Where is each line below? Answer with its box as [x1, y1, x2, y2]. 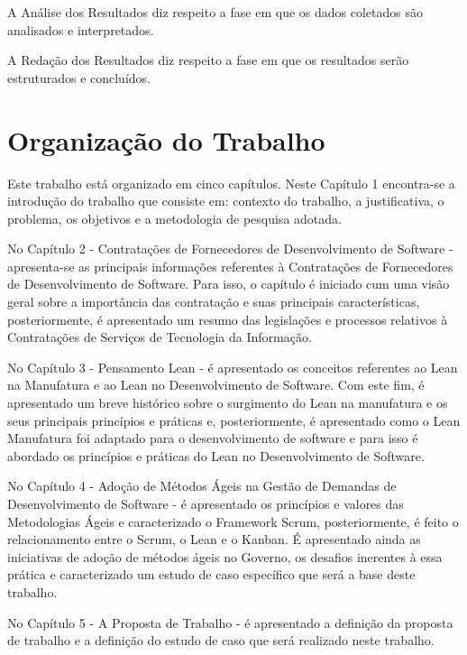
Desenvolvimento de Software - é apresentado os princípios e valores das [7, 494, 404, 512]
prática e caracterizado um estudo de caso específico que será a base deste [7, 565, 416, 584]
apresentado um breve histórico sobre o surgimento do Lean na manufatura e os [7, 393, 448, 412]
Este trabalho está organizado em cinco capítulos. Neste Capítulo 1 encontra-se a [7, 173, 455, 192]
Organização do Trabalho [7, 121, 325, 158]
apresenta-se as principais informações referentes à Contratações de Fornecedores [7, 256, 453, 275]
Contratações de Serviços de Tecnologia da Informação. [7, 327, 312, 346]
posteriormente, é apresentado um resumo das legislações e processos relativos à [7, 309, 448, 328]
